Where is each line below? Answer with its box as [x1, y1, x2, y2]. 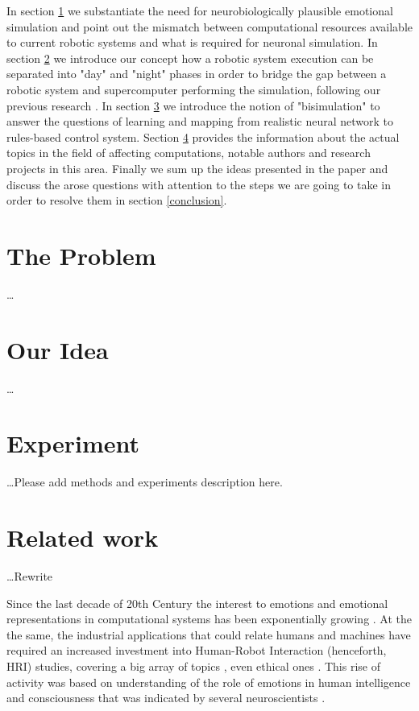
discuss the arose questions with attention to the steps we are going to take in [6, 176, 392, 192]
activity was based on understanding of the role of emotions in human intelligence [6, 673, 411, 690]
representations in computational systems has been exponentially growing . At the [6, 610, 413, 627]
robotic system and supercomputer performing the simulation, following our [6, 81, 381, 97]
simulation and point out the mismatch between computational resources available [6, 18, 413, 35]
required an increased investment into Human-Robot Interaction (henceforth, [6, 642, 387, 659]
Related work [6, 521, 159, 554]
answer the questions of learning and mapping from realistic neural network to [6, 113, 394, 130]
